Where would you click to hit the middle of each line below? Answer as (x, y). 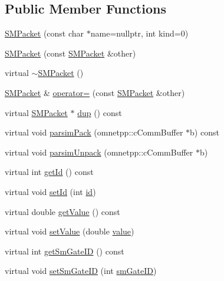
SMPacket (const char (45, 33)
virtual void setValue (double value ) (70, 231)
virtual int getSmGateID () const (65, 251)
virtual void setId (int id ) (50, 191)
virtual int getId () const (49, 172)
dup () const (100, 112)
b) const (205, 132)
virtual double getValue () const (62, 211)
